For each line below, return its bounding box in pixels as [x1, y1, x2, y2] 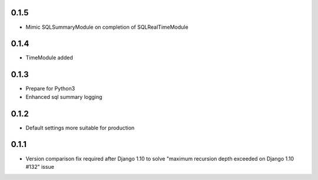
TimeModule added [25, 54, 73, 61]
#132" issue [25, 163, 54, 170]
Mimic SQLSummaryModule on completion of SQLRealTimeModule [25, 24, 188, 31]
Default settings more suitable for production [25, 124, 135, 131]
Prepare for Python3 [25, 85, 75, 92]
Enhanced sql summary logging [25, 93, 102, 100]
